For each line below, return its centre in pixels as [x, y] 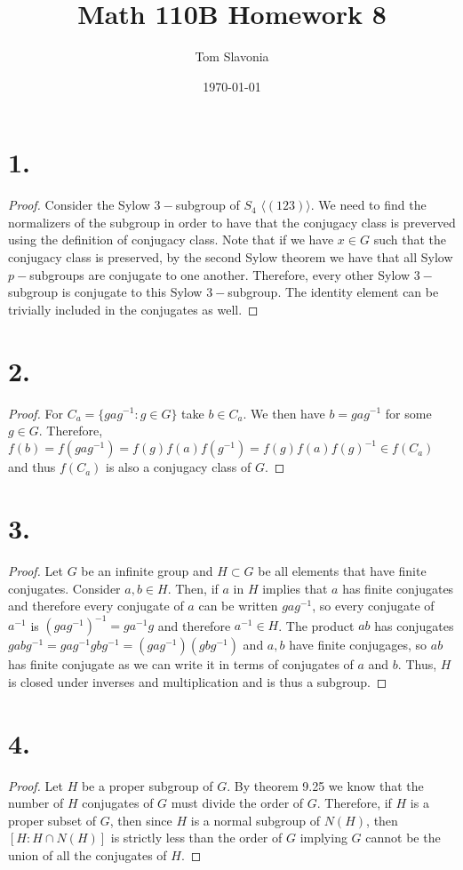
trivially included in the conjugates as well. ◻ [133, 309]
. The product [316, 625]
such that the [410, 239]
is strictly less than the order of [196, 838]
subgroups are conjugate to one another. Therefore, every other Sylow [220, 274]
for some [408, 413]
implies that [295, 588]
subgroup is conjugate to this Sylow [105, 292]
